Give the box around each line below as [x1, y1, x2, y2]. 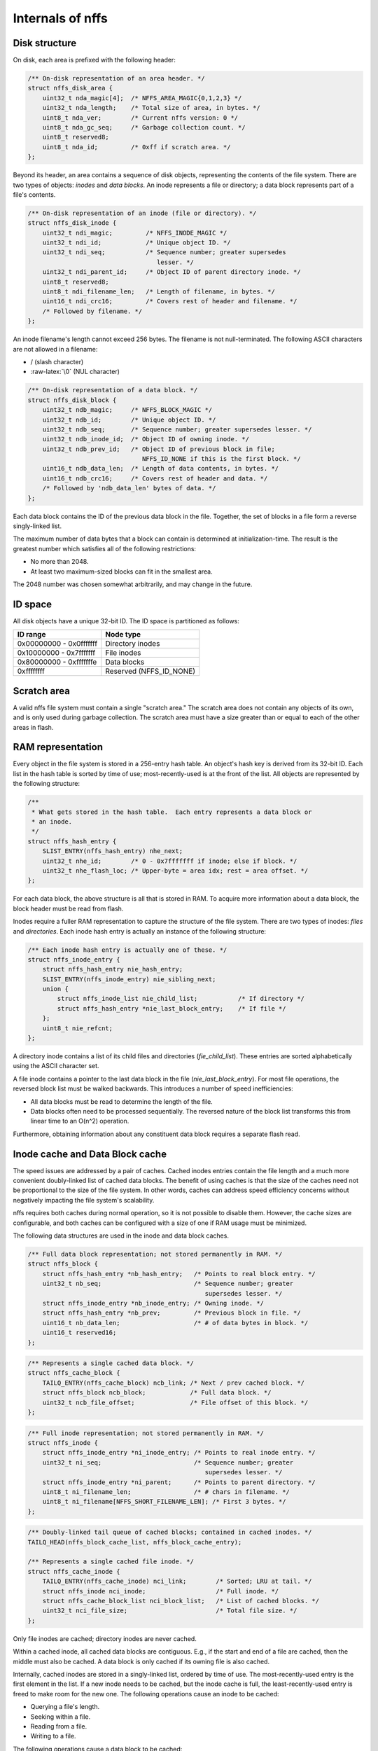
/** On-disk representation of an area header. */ [27, 74, 206, 83]
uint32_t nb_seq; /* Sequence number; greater [42, 1280, 294, 1288]
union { [42, 985, 69, 993]
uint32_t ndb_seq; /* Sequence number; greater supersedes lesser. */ [42, 425, 312, 434]
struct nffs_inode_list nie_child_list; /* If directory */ [57, 995, 304, 1003]
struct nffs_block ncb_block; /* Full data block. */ [42, 1389, 272, 1397]
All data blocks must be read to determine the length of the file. [30, 1097, 213, 1106]
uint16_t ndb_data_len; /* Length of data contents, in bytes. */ [42, 464, 279, 473]
